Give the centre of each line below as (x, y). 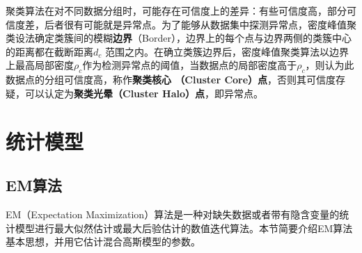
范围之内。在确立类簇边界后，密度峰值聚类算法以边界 (227, 51)
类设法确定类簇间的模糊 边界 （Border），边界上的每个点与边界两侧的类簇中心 (179, 38)
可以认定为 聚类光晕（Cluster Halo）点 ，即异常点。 (144, 93)
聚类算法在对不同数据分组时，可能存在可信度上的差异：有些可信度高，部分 (176, 10)
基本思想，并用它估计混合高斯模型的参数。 (103, 242)
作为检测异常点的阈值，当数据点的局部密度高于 (190, 65)
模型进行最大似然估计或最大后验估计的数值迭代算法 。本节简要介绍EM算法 (184, 228)
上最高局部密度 (40, 65)
